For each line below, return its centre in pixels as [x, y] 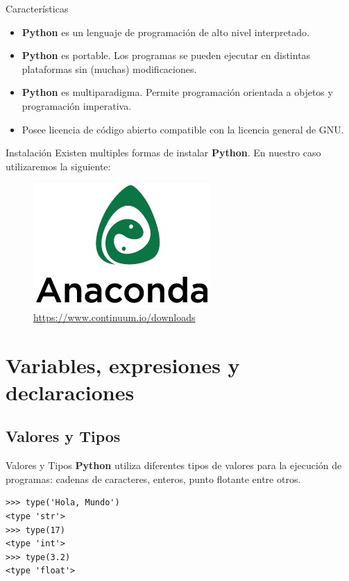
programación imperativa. [77, 105]
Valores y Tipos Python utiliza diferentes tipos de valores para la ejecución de [174, 465]
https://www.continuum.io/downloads [114, 317]
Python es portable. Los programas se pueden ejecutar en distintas [166, 55]
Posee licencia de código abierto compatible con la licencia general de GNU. [183, 129]
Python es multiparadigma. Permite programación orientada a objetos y [177, 92]
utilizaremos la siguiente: [58, 166]
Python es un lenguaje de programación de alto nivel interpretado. [165, 32]
